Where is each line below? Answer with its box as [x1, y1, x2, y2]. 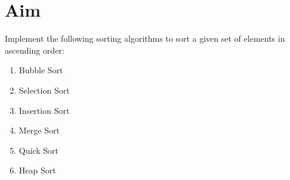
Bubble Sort [18, 64, 63, 76]
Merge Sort [18, 124, 60, 136]
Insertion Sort [18, 104, 70, 116]
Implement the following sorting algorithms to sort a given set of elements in [5, 32, 285, 45]
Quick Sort [18, 144, 58, 156]
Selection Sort [18, 83, 70, 96]
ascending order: [5, 44, 64, 56]
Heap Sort [18, 164, 56, 176]
